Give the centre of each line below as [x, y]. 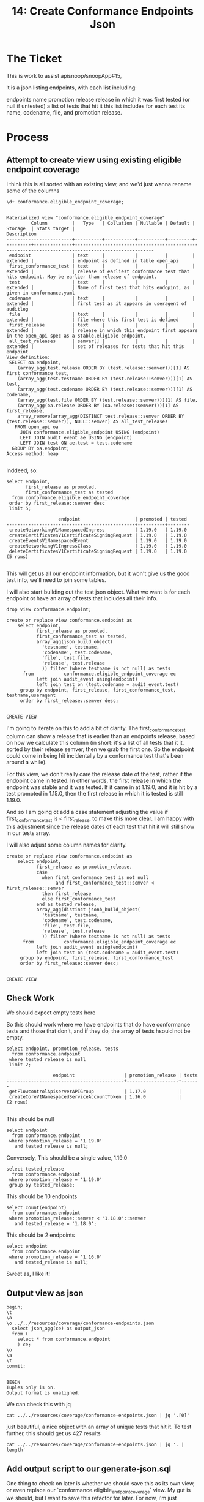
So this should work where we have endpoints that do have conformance [98, 1025]
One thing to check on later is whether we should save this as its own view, [101, 1483]
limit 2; [20, 1065]
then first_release [67, 893]
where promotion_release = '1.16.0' [56, 1257]
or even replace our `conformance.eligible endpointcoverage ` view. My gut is [99, 1491]
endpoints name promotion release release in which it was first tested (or [98, 99]
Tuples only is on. [31, 1388]
